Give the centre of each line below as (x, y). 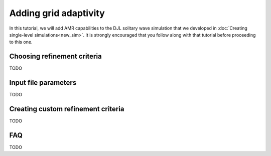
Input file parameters (43, 83)
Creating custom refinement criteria (67, 109)
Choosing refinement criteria (56, 56)
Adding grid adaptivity (57, 13)
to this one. (21, 42)
